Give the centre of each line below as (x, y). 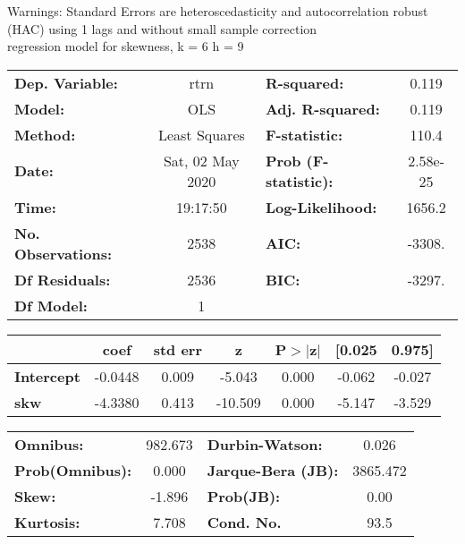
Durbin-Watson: (265, 444)
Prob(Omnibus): (73, 470)
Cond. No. (244, 522)
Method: (45, 134)
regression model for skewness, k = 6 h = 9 (126, 46)
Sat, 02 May (201, 160)
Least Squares (201, 134)
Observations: (63, 253)
